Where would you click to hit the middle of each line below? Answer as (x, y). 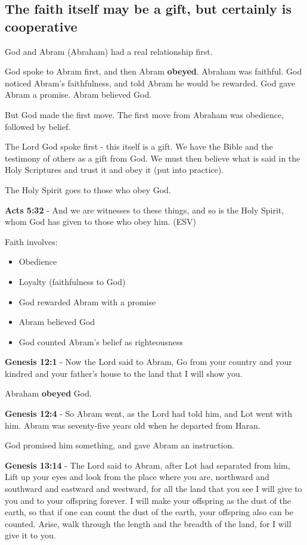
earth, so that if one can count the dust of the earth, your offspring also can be (149, 512)
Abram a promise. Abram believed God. (78, 95)
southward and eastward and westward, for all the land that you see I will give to (153, 489)
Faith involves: (31, 241)
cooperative (41, 26)
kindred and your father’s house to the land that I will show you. (124, 373)
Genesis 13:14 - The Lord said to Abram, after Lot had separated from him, (148, 465)
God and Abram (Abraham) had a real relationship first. (109, 51)
